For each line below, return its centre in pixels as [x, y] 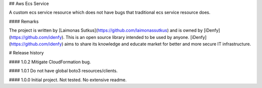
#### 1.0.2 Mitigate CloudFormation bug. [50, 62]
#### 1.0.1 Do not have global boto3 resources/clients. [63, 71]
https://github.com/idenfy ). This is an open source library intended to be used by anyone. [100, 37]
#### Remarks [24, 21]
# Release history [26, 53]
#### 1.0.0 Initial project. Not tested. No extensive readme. [68, 80]
